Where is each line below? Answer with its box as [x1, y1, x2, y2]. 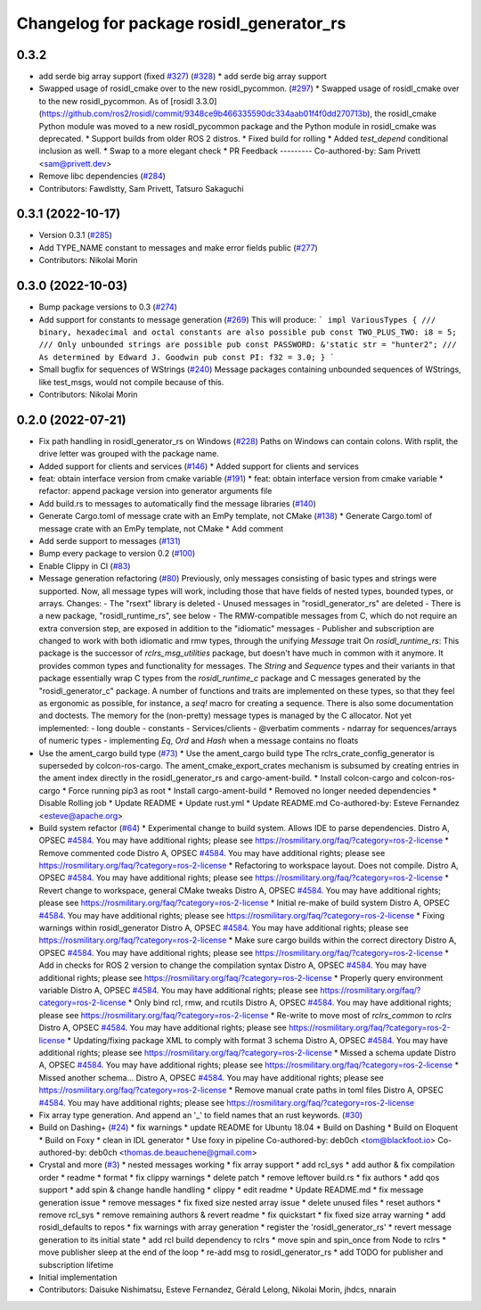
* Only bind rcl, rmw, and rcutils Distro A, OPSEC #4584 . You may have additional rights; [127, 997, 452, 1008]
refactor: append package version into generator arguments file [38, 486, 273, 497]
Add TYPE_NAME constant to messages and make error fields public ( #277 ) [38, 242, 318, 253]
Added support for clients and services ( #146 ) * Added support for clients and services [38, 460, 360, 472]
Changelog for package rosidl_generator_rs [16, 13, 346, 33]
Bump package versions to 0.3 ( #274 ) [38, 301, 178, 312]
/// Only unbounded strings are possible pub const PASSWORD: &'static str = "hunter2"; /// [38, 340, 458, 350]
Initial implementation [38, 1272, 118, 1282]
